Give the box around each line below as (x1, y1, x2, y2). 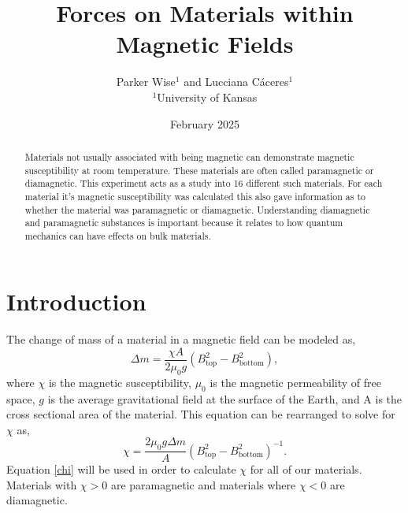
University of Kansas (157, 88, 258, 105)
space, (6, 390, 35, 407)
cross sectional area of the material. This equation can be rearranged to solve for (6, 406, 395, 422)
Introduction (6, 285, 147, 318)
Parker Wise (116, 73, 176, 90)
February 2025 (170, 115, 239, 132)
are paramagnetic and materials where (110, 476, 296, 493)
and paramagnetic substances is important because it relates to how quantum (24, 216, 343, 229)
